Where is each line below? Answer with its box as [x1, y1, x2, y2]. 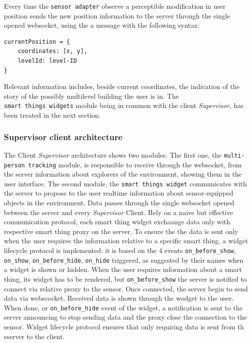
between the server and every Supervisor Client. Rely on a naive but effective [4, 207, 233, 217]
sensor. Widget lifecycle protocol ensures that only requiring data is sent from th [4, 322, 244, 331]
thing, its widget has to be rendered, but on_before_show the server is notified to [4, 273, 247, 284]
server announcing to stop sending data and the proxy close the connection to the [4, 312, 247, 322]
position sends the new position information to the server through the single [4, 10, 231, 20]
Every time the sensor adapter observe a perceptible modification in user [4, 1, 226, 11]
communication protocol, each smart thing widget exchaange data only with [4, 217, 231, 227]
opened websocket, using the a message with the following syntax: [4, 20, 200, 30]
